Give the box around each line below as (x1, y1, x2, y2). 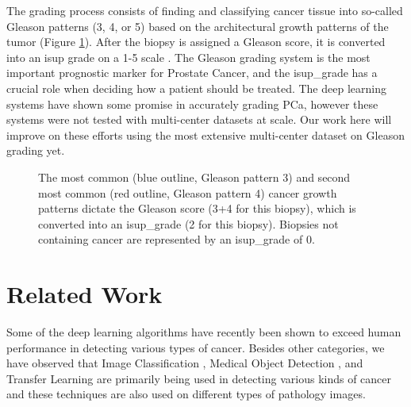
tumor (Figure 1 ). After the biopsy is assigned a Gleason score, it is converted (6, 33, 386, 50)
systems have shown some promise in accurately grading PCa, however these (6, 95, 378, 112)
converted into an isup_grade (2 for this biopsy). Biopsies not (38, 215, 339, 232)
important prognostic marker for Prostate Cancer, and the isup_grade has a (6, 64, 378, 81)
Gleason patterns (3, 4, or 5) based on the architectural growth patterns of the (6, 17, 389, 34)
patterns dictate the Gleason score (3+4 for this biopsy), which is (38, 200, 356, 217)
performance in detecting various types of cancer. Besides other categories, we (6, 339, 385, 355)
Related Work (6, 278, 163, 310)
